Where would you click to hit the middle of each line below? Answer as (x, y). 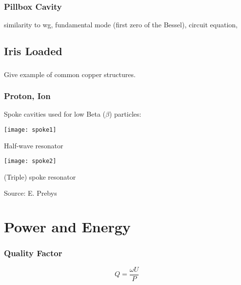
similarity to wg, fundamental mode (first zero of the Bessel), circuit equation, (121, 25)
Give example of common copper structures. (70, 74)
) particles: (125, 114)
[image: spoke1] (30, 130)
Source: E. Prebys (30, 193)
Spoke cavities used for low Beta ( (55, 114)
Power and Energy (67, 227)
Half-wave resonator (34, 145)
